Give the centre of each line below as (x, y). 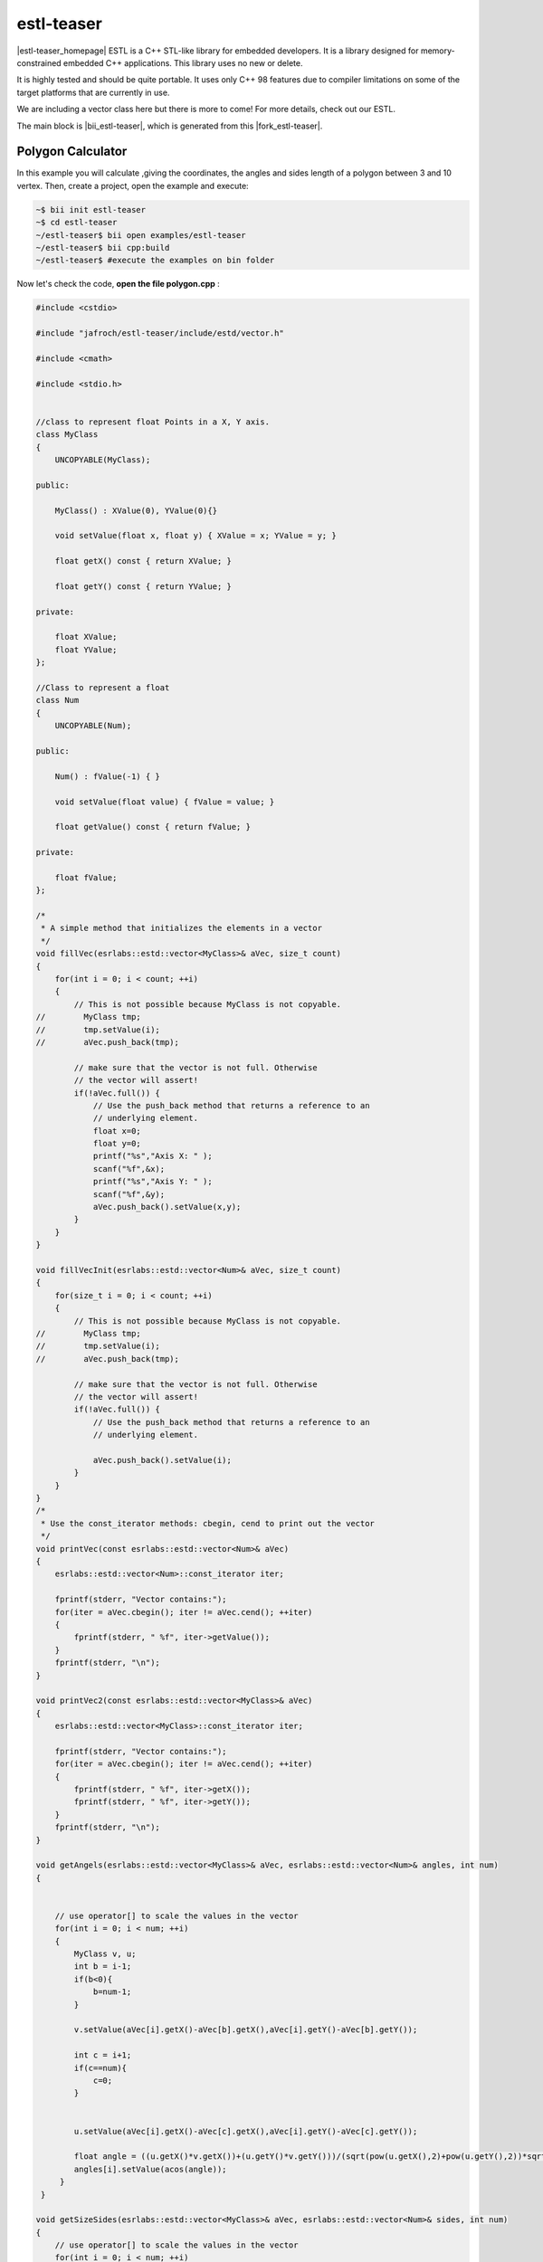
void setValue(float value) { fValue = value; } (165, 802)
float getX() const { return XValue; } (143, 561)
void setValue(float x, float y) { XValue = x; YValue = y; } (195, 536)
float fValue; (86, 877)
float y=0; (117, 1144)
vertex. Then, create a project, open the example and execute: (133, 185)
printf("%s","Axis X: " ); (152, 1156)
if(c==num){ (100, 2068)
